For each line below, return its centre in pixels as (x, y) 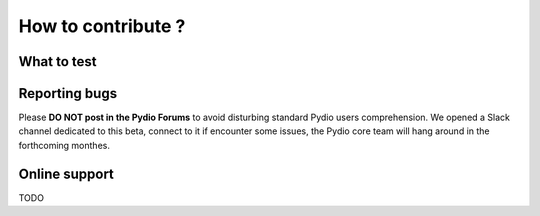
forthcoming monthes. (64, 145)
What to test (57, 61)
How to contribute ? (102, 26)
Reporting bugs (68, 93)
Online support (66, 173)
